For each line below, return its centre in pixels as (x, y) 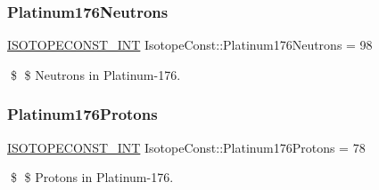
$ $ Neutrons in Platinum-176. (95, 74)
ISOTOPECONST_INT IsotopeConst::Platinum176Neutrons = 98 (190, 45)
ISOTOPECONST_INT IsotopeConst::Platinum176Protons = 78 (186, 147)
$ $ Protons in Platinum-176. (92, 177)
